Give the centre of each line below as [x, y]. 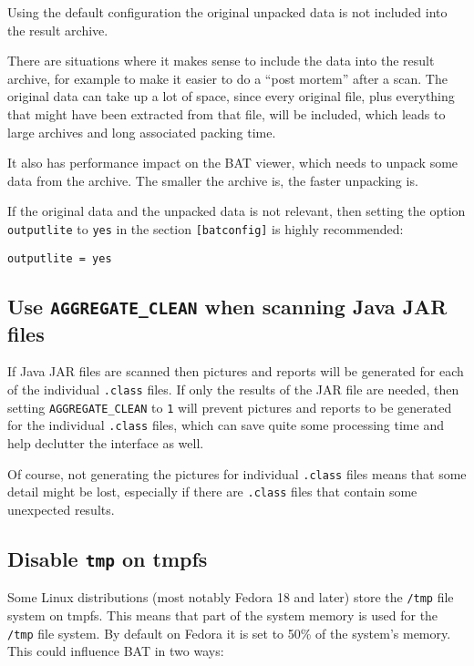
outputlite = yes [60, 258]
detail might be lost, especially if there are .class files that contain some [212, 492]
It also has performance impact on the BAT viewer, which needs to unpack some [233, 163]
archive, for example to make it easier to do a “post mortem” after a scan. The [227, 78]
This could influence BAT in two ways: [116, 651]
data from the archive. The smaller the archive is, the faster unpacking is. [213, 180]
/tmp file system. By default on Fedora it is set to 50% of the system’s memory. [229, 633]
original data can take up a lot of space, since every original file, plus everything [231, 96]
